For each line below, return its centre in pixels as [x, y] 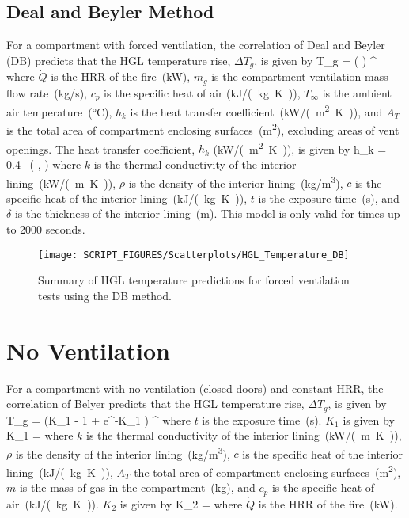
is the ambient [357, 92]
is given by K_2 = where [181, 503]
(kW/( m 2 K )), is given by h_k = [300, 147]
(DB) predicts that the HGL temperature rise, [119, 60]
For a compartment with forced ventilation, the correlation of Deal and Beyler [196, 45]
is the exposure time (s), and [329, 198]
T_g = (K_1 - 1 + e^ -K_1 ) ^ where [98, 419]
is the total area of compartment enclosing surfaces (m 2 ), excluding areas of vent [203, 129]
